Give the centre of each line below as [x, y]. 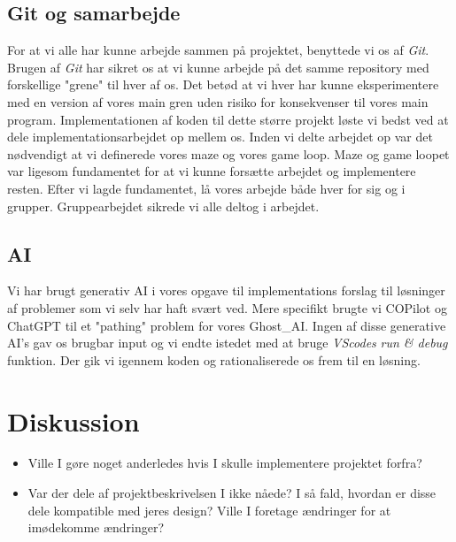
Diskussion [73, 420]
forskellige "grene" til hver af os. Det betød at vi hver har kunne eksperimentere [223, 84]
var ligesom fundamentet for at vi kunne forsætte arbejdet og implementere [212, 171]
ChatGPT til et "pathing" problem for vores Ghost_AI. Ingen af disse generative [227, 325]
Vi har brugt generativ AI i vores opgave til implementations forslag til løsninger [226, 290]
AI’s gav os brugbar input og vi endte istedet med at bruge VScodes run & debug [228, 343]
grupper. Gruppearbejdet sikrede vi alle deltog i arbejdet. [163, 206]
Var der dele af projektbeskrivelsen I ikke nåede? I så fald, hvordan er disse [232, 493]
